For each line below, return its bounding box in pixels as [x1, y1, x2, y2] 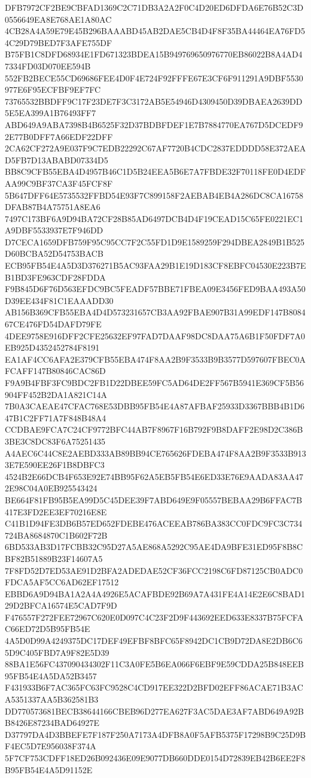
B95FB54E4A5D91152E [5, 763, 93, 776]
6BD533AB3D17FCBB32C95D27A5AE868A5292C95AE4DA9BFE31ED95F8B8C [5, 540, 303, 553]
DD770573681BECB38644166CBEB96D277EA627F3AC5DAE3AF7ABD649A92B [5, 704, 304, 717]
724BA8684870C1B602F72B [5, 528, 108, 541]
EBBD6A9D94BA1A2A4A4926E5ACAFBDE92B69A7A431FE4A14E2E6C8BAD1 [5, 587, 306, 600]
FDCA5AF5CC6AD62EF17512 [5, 576, 119, 588]
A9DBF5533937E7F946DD [5, 224, 103, 236]
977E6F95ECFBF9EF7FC [5, 83, 101, 96]
